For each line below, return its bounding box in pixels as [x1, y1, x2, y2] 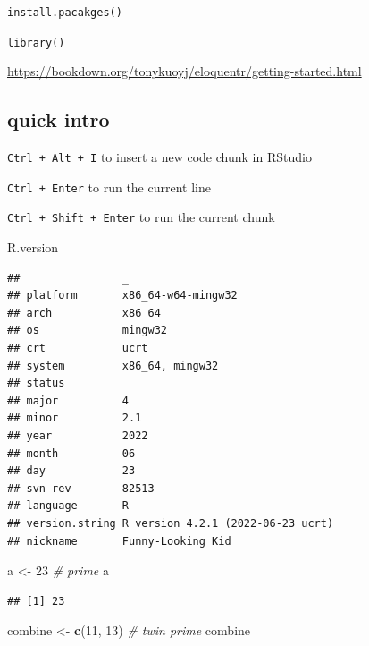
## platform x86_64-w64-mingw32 [7, 289, 238, 302]
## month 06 [7, 446, 136, 460]
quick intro [7, 106, 110, 133]
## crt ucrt [7, 342, 148, 355]
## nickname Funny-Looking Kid [7, 534, 231, 548]
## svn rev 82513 [7, 481, 155, 495]
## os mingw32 [7, 324, 167, 337]
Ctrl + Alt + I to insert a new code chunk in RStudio [7, 148, 312, 166]
